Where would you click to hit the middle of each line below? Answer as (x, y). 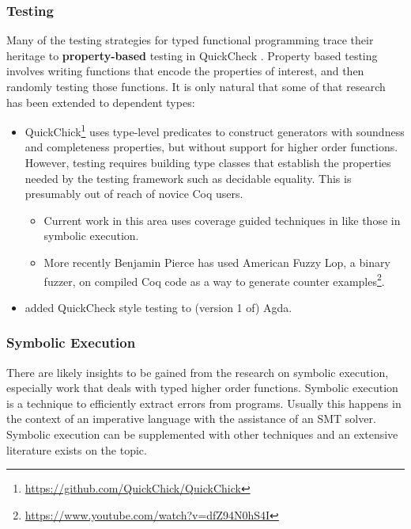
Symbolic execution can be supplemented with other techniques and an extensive (202, 434)
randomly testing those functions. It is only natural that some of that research (196, 86)
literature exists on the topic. (77, 449)
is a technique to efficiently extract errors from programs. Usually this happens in (204, 403)
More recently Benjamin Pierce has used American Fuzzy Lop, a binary (217, 262)
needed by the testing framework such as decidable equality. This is (188, 178)
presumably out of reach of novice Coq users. (134, 194)
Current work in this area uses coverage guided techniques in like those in (222, 220)
